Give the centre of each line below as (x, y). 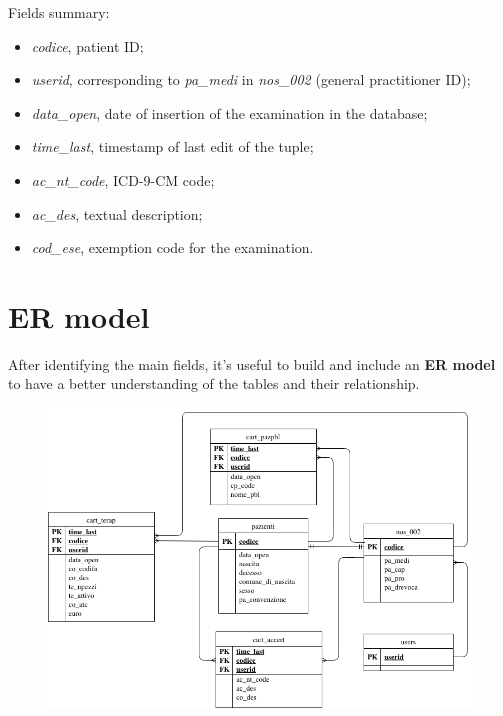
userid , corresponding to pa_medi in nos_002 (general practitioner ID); (251, 79)
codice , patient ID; (87, 45)
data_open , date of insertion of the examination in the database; (229, 112)
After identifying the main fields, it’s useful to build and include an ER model (252, 363)
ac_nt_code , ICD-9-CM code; (123, 179)
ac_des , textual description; (117, 213)
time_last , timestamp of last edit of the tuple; (172, 146)
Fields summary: (59, 12)
